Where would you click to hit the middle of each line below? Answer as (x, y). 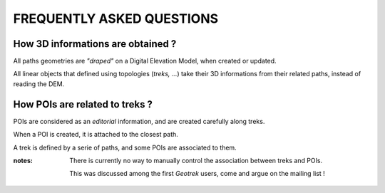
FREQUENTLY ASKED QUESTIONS (116, 19)
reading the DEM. (39, 84)
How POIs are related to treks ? (83, 104)
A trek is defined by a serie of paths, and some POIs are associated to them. (125, 147)
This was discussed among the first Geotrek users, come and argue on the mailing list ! (197, 174)
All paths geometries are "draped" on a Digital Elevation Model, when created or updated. (145, 61)
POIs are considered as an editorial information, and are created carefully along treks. (139, 121)
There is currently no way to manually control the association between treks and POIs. (196, 160)
